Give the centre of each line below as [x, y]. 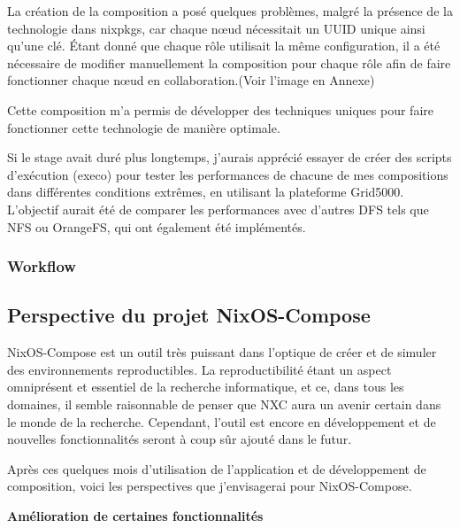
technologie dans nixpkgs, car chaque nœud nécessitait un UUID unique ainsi [216, 28]
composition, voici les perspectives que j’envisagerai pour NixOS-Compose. [210, 486]
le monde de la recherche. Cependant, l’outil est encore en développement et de [222, 421]
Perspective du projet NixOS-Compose [189, 315]
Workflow [42, 266]
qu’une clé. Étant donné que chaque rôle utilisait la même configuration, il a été [224, 46]
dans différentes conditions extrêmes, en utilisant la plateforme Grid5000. [206, 192]
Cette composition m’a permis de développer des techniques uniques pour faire [220, 109]
